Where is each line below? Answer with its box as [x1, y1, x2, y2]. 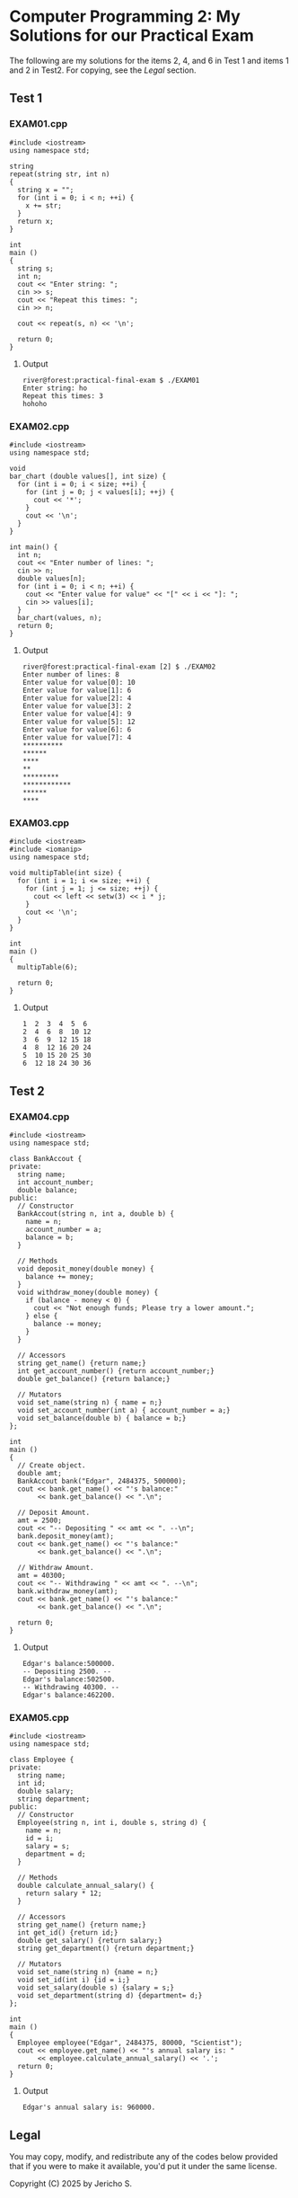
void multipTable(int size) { [9, 869, 123, 878]
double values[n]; [17, 573, 87, 583]
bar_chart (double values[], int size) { [9, 472, 167, 481]
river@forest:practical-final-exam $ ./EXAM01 [22, 376, 200, 385]
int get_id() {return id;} [17, 1928, 118, 1937]
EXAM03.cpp [9, 816, 70, 829]
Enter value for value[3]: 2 [22, 701, 132, 711]
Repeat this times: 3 [22, 391, 103, 401]
